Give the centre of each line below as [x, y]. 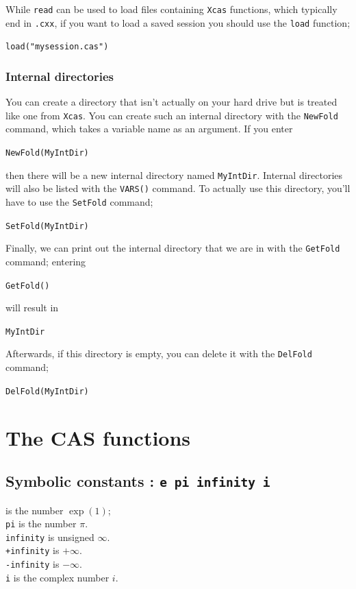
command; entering [46, 261]
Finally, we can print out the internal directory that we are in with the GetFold [173, 248]
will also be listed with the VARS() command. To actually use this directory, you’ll [178, 188]
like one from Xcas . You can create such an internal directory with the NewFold [172, 115]
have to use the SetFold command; [79, 202]
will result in [32, 308]
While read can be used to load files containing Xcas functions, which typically [171, 9]
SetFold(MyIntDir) [47, 226]
